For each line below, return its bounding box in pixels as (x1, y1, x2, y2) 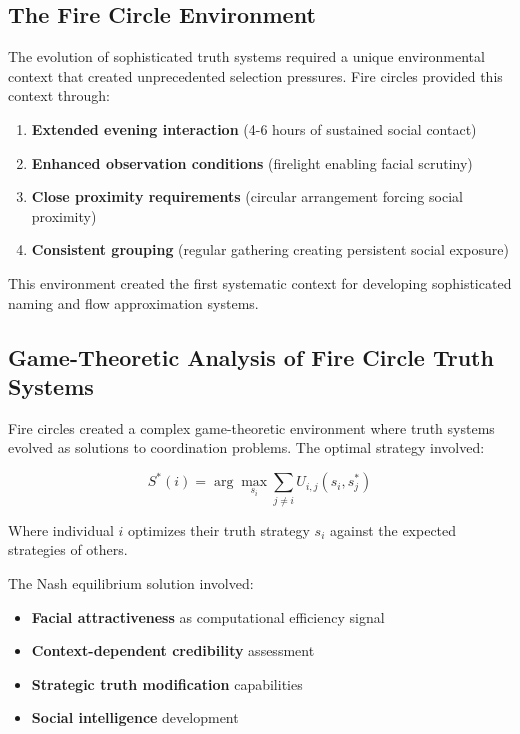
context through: (8, 85, 110, 106)
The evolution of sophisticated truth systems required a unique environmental (8, 46, 485, 67)
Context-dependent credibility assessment (31, 640, 315, 661)
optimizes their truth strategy (128, 519, 310, 540)
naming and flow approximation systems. (8, 292, 259, 313)
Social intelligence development (31, 707, 239, 728)
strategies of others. (8, 539, 128, 560)
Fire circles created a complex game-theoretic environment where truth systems (8, 417, 495, 438)
